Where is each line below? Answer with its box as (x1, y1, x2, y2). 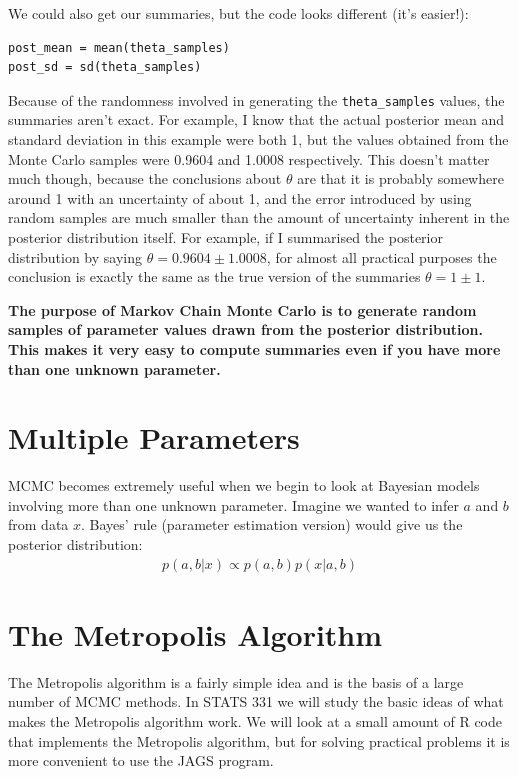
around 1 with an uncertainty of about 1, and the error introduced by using (8, 187, 472, 208)
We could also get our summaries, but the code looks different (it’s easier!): (8, 3, 469, 23)
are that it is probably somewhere (297, 168, 504, 189)
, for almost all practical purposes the (266, 246, 497, 267)
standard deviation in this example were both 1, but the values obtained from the (8, 129, 509, 150)
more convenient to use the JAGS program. (8, 750, 274, 771)
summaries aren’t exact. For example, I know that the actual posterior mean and (8, 109, 505, 130)
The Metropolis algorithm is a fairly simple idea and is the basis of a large (8, 671, 464, 692)
